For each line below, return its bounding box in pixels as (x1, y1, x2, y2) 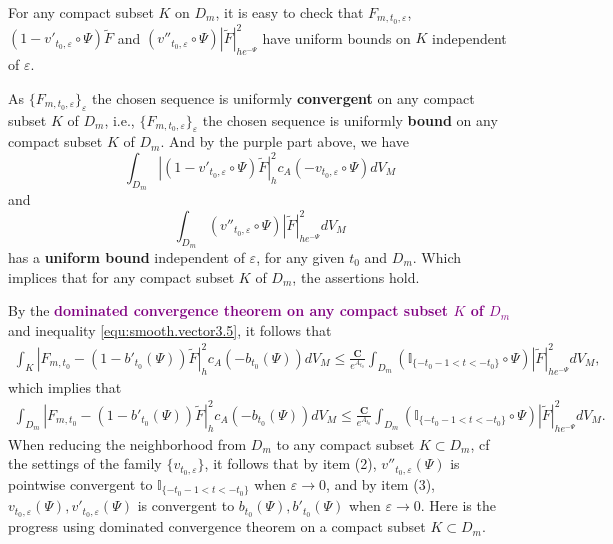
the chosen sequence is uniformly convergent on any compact (92, 87, 475, 108)
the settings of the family (8, 453, 162, 474)
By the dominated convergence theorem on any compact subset (8, 300, 449, 321)
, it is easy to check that (215, 2, 364, 22)
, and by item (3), (326, 474, 435, 495)
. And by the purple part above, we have (160, 131, 409, 152)
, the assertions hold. (292, 266, 420, 287)
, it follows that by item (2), (204, 453, 377, 474)
